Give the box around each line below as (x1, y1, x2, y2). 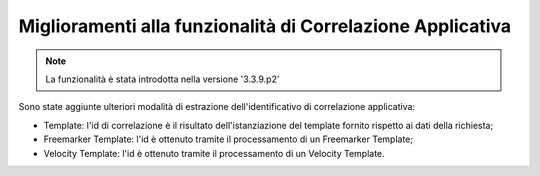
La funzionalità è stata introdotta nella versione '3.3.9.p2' (45, 73, 280, 85)
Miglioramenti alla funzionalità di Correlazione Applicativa (18, 15, 512, 37)
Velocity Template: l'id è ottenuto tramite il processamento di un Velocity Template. (43, 147, 385, 159)
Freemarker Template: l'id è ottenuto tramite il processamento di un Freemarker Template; (43, 133, 414, 145)
